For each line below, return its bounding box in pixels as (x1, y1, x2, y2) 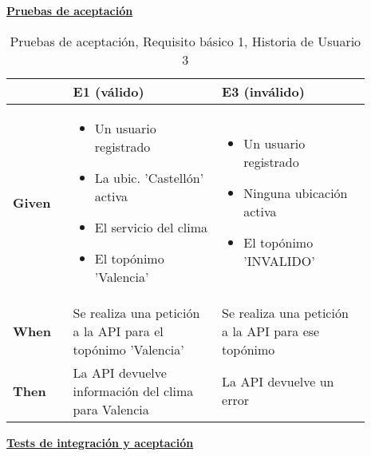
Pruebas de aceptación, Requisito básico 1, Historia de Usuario (10, 31, 361, 50)
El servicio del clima (94, 217, 208, 236)
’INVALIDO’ (243, 252, 315, 271)
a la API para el (73, 321, 164, 340)
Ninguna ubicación (243, 184, 348, 203)
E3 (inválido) (222, 81, 305, 101)
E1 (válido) (73, 81, 144, 101)
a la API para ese (222, 321, 320, 340)
